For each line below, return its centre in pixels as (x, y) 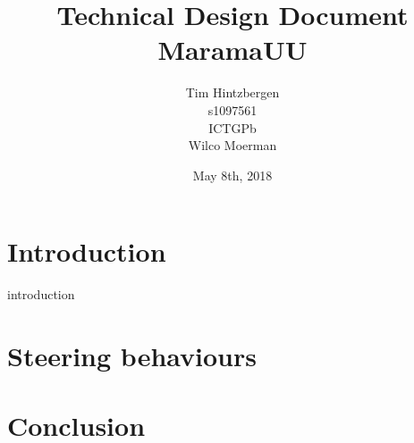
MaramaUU (232, 50)
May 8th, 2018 (232, 175)
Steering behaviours (132, 355)
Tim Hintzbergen (232, 92)
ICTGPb (232, 127)
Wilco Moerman (232, 145)
